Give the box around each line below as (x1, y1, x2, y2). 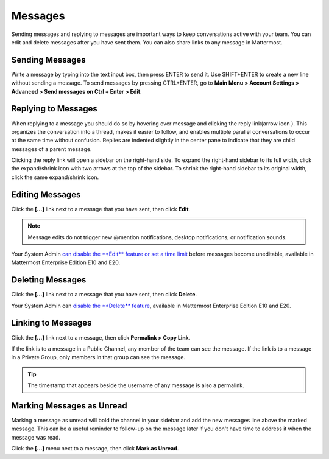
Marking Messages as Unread (11, 401, 127, 411)
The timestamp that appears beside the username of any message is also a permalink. (27, 382, 245, 389)
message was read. (11, 433, 61, 441)
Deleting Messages (11, 275, 87, 286)
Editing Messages (11, 189, 81, 200)
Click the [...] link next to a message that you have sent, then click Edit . (11, 205, 191, 212)
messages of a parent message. (11, 145, 92, 152)
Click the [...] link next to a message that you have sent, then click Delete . (11, 291, 197, 298)
